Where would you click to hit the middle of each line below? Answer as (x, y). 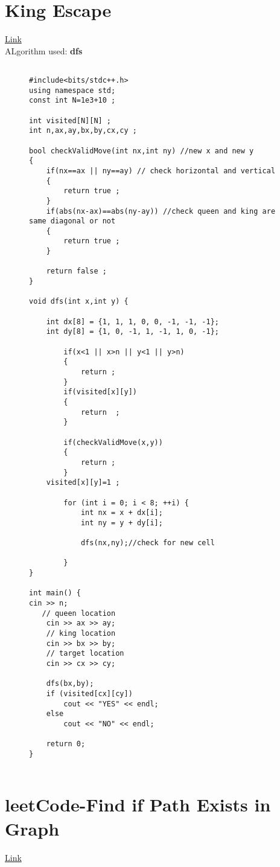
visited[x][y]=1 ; (83, 483)
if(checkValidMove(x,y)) (113, 442)
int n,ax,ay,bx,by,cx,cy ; (83, 131)
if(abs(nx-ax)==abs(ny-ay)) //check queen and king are (161, 211)
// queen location (79, 613)
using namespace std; (72, 90)
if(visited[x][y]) (100, 392)
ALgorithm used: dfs (44, 50)
